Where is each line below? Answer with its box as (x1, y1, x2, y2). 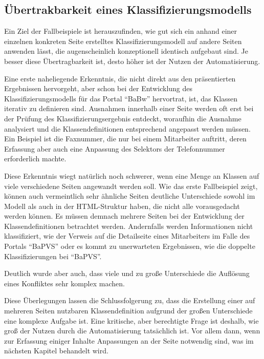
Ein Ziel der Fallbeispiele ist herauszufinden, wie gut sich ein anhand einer (4, 26, 237, 36)
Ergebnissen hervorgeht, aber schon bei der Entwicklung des (4, 83, 193, 94)
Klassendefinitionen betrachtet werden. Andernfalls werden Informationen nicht (4, 220, 253, 231)
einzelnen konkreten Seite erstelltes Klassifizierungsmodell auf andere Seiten (4, 35, 242, 46)
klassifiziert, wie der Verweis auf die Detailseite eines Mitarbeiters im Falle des (4, 230, 250, 241)
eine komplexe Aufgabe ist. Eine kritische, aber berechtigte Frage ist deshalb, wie (4, 315, 259, 326)
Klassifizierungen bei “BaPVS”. (4, 250, 102, 261)
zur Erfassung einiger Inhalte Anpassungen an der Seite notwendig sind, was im (4, 335, 254, 346)
